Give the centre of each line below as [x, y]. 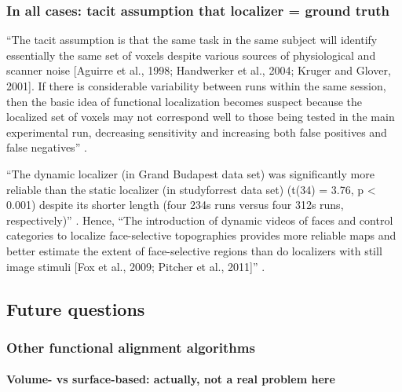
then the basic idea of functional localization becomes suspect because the [185, 101]
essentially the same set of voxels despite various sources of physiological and [191, 55]
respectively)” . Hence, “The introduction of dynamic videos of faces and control [200, 220]
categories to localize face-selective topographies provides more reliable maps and [201, 235]
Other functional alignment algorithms [131, 347]
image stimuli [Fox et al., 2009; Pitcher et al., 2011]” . [136, 266]
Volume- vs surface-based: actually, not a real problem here [171, 379]
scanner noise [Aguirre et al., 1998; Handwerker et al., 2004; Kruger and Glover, [199, 70]
